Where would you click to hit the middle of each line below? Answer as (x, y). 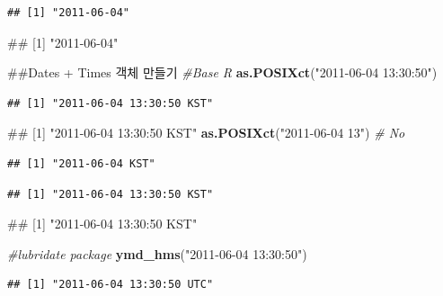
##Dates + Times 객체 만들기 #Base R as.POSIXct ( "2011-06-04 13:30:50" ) (222, 72)
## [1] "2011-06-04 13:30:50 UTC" (111, 285)
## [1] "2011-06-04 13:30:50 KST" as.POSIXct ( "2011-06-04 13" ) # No (206, 133)
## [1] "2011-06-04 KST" (81, 163)
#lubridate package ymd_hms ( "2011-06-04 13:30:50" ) (157, 253)
